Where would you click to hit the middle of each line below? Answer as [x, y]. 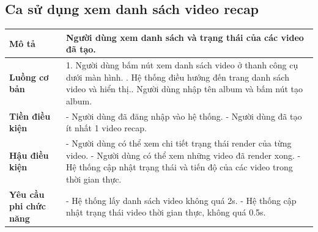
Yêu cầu [27, 194]
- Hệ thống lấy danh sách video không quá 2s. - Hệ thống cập [181, 200]
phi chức [28, 206]
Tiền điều [30, 116]
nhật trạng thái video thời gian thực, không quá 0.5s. [166, 212]
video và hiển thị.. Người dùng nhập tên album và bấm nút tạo [185, 89]
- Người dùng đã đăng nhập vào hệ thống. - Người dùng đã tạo [184, 116]
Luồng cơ [29, 77]
